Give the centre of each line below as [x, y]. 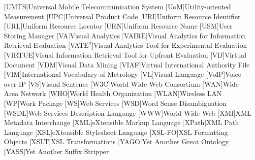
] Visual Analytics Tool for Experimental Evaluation [169, 45]
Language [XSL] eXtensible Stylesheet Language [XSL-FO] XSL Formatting [116, 132]
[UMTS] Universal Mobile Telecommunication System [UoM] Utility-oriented [118, 6]
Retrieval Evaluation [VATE [47, 45]
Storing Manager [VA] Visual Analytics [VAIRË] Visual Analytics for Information [125, 35]
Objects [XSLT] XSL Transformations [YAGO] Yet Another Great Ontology [116, 142]
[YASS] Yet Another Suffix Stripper [57, 151]
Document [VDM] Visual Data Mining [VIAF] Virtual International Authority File [127, 64]
